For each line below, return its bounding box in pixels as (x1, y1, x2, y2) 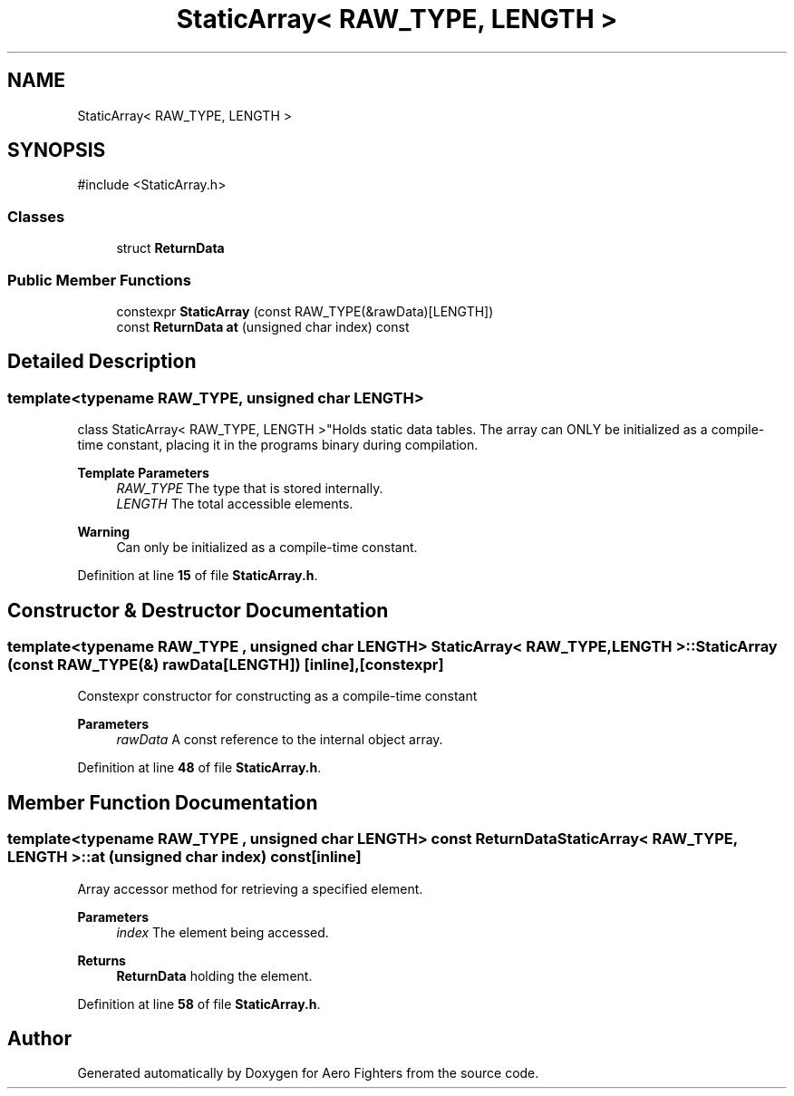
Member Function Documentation (7, 790, 318, 814)
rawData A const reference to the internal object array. (116, 732, 443, 748)
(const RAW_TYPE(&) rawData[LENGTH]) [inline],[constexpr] (7, 655, 444, 674)
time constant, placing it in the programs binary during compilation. (77, 437, 479, 453)
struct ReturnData (116, 240, 225, 257)
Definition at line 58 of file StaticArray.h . (77, 995, 321, 1012)
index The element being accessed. (116, 924, 329, 940)
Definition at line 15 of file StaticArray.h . (77, 567, 318, 584)
